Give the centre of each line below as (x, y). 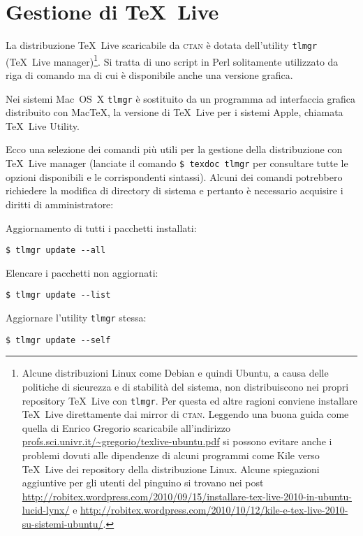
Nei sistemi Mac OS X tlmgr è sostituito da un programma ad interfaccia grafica (180, 98)
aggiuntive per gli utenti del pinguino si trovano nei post (143, 483)
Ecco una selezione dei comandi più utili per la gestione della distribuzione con (174, 149)
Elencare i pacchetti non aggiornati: (82, 272)
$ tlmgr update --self (58, 340)
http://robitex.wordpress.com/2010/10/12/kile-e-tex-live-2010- (214, 510)
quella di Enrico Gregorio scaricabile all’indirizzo (126, 427)
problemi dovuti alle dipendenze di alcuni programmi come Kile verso (171, 455)
